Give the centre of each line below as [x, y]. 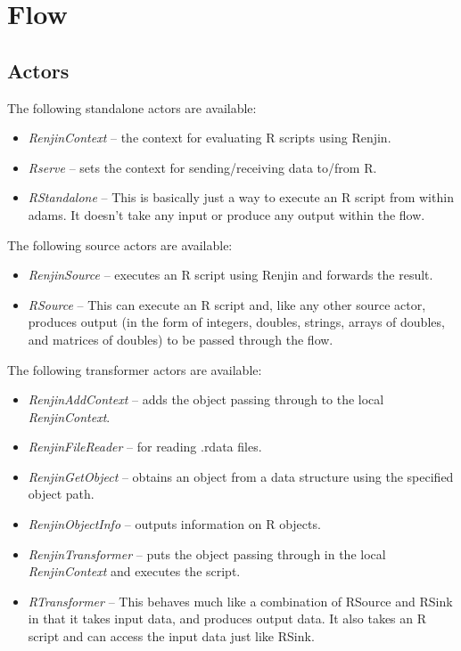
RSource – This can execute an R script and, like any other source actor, [227, 304]
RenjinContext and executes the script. [134, 571]
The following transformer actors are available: [135, 369]
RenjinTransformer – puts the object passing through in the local [207, 553]
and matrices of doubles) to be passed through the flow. [181, 339]
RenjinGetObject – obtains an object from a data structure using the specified [241, 476]
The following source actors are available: [120, 244]
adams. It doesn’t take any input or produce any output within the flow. [226, 214]
